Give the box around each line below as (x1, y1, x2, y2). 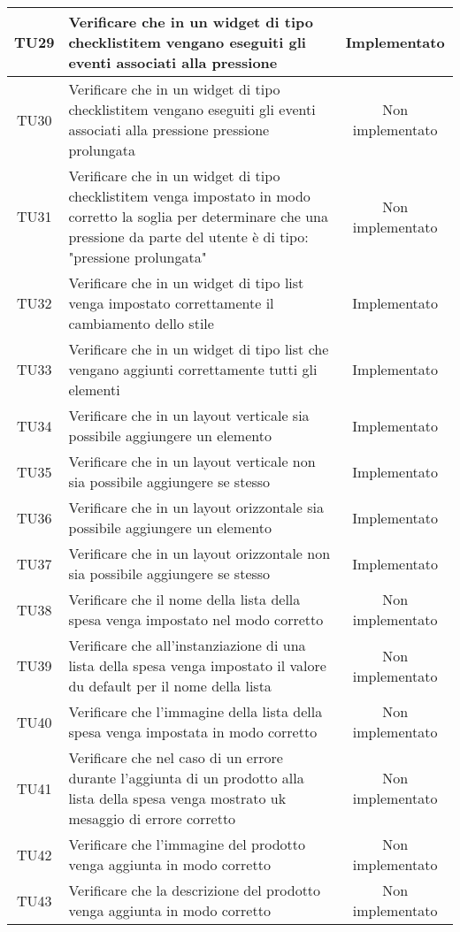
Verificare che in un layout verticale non (68, 451, 316, 471)
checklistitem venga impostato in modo (68, 186, 310, 206)
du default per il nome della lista (68, 676, 272, 696)
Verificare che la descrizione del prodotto (68, 880, 321, 900)
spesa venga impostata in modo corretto (68, 722, 318, 742)
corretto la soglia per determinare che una (68, 206, 329, 226)
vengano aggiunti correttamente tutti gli (68, 359, 318, 379)
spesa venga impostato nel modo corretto (68, 609, 324, 630)
